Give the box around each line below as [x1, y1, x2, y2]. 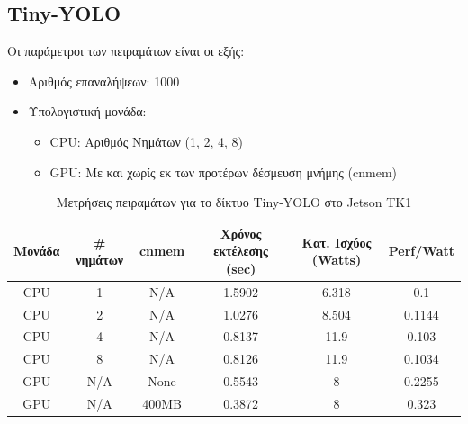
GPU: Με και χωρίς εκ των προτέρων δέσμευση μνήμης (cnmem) [49, 162, 397, 181]
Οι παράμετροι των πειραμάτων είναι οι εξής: [7, 41, 245, 60]
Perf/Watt [388, 241, 454, 260]
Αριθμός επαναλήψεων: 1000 [28, 71, 180, 90]
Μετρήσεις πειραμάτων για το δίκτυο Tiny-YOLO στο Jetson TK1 [56, 193, 412, 212]
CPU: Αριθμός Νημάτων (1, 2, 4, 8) [49, 131, 244, 150]
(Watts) [311, 250, 362, 269]
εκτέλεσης [213, 241, 268, 260]
